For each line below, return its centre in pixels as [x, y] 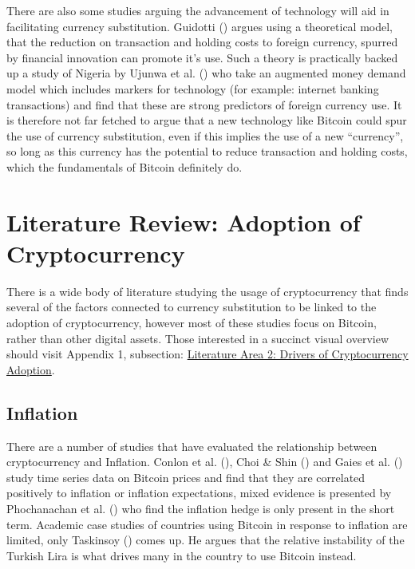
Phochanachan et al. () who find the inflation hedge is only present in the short [201, 508]
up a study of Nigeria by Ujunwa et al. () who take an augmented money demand [206, 73]
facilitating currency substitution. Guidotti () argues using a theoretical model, [200, 26]
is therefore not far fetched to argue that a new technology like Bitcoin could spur [207, 120]
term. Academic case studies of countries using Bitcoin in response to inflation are [207, 524]
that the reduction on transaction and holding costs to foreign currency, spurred [202, 42]
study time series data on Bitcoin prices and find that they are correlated [186, 477]
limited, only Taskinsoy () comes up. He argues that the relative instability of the [206, 540]
